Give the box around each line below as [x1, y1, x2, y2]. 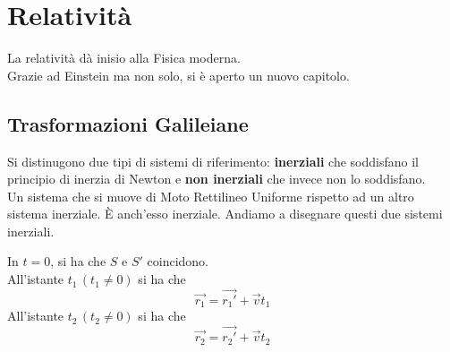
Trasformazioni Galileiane [7, 109, 249, 137]
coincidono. [147, 252, 208, 270]
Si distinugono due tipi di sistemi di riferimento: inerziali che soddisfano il [7, 151, 419, 170]
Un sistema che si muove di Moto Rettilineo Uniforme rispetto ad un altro [7, 186, 414, 205]
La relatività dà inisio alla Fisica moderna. [7, 48, 241, 67]
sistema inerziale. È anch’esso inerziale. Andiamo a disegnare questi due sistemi [7, 204, 443, 223]
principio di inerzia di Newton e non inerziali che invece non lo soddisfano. [7, 169, 426, 188]
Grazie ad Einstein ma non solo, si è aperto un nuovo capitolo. [7, 65, 350, 84]
